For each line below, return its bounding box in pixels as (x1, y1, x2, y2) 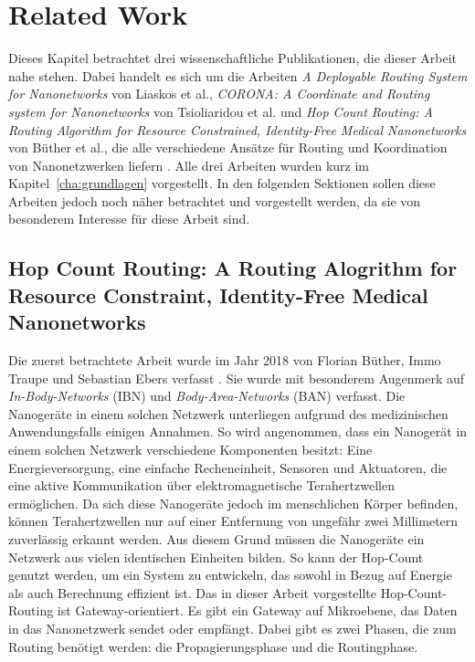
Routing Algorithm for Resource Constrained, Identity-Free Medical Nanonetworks (8, 120, 467, 139)
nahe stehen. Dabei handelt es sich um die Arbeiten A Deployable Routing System (8, 66, 468, 85)
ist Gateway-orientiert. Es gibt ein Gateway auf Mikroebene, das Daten (57, 601, 458, 620)
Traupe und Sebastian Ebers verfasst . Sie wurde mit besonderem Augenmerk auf (8, 368, 465, 387)
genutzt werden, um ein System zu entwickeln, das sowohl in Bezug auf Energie (8, 565, 452, 584)
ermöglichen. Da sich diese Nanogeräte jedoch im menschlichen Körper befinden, (8, 493, 459, 512)
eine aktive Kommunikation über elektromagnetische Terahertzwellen (8, 476, 395, 495)
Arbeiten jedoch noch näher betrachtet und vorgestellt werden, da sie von (8, 191, 421, 210)
